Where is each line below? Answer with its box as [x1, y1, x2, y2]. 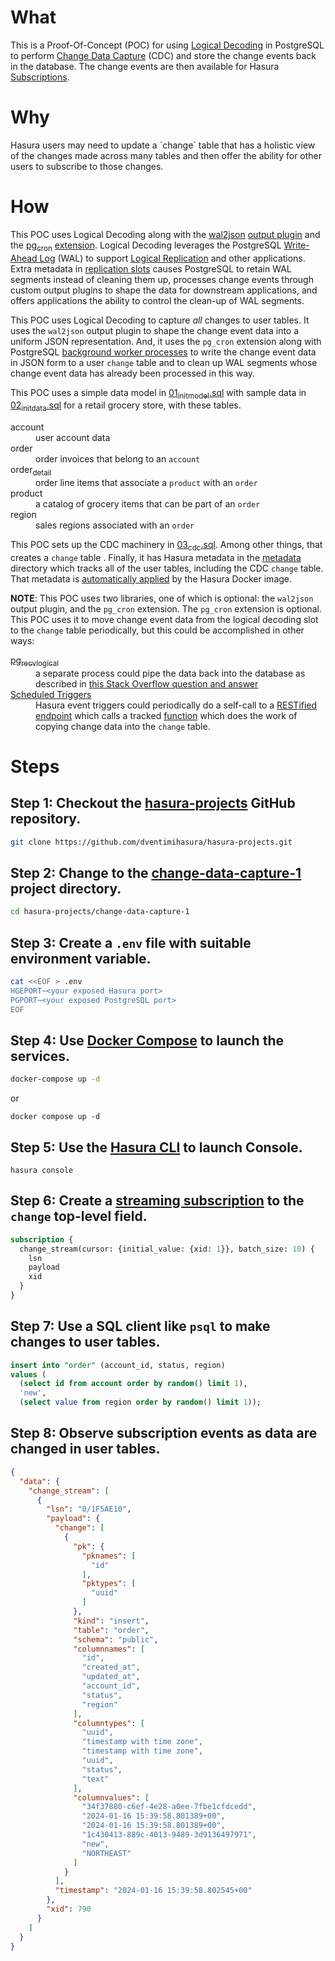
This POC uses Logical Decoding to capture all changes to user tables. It [10, 314, 310, 326]
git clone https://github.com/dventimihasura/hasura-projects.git [10, 837, 293, 847]
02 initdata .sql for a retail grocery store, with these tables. [10, 399, 242, 414]
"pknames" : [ [81, 1551, 137, 1561]
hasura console [10, 1165, 74, 1175]
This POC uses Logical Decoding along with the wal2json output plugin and [10, 228, 321, 240]
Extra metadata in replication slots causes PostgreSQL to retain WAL [10, 262, 292, 275]
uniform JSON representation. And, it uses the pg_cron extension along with [10, 335, 322, 347]
